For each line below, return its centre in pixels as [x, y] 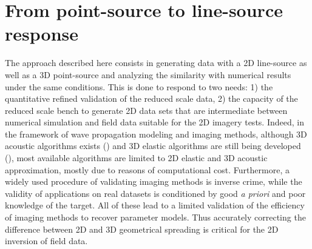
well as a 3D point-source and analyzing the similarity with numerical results [148, 74]
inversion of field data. [46, 241]
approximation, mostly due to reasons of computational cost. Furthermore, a [147, 169]
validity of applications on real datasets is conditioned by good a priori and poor [155, 193]
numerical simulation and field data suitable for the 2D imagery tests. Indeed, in [154, 122]
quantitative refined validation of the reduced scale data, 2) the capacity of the [151, 98]
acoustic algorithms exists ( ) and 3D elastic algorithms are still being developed [153, 146]
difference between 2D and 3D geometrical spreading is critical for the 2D [142, 229]
